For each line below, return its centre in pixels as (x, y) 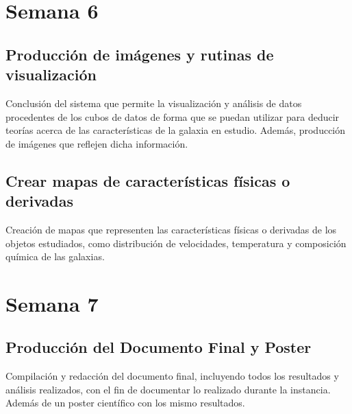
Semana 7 (52, 303)
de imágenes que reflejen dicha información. (97, 143)
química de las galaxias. (55, 256)
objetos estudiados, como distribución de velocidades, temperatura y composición (176, 243)
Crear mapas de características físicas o (148, 180)
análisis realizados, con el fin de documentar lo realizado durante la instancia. (168, 389)
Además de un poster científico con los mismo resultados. (125, 403)
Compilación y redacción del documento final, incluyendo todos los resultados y (172, 376)
